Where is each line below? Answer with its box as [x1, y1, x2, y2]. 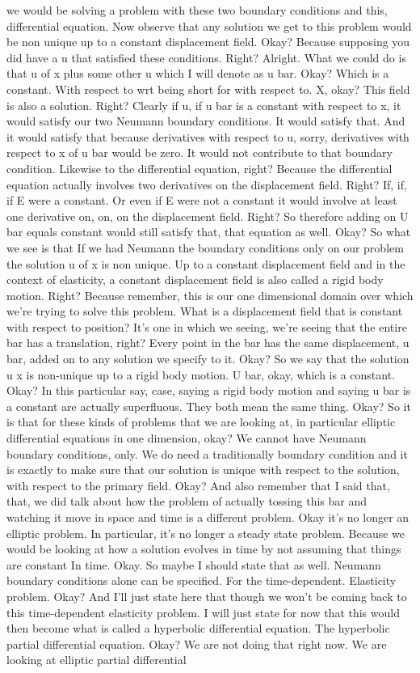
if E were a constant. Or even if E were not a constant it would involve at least [6, 192, 397, 209]
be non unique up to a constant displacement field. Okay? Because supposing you [6, 33, 410, 50]
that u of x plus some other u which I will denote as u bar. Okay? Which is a [6, 65, 389, 82]
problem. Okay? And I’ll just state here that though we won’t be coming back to [6, 587, 407, 604]
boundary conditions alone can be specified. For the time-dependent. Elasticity [6, 572, 397, 589]
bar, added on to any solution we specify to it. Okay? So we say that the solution [6, 350, 409, 367]
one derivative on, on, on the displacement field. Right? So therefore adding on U [6, 207, 409, 224]
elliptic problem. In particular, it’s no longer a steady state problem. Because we [6, 524, 405, 541]
